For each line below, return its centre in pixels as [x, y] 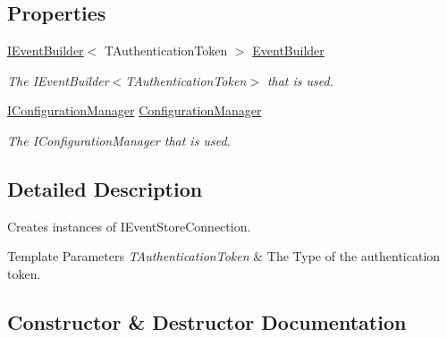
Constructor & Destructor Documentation [207, 321]
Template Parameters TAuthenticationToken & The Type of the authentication [224, 256]
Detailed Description [105, 188]
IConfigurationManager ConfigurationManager [135, 110]
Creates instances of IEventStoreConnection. [129, 226]
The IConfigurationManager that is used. [119, 140]
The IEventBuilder [58, 80]
